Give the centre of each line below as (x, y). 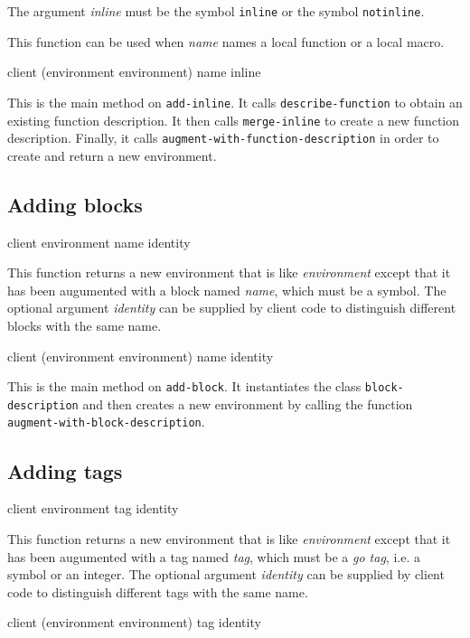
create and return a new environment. (112, 155)
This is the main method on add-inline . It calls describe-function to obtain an (235, 102)
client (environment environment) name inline (134, 72)
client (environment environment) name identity (141, 356)
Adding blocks (75, 204)
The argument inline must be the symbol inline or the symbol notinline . (216, 11)
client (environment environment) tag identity (134, 622)
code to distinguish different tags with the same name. (158, 591)
